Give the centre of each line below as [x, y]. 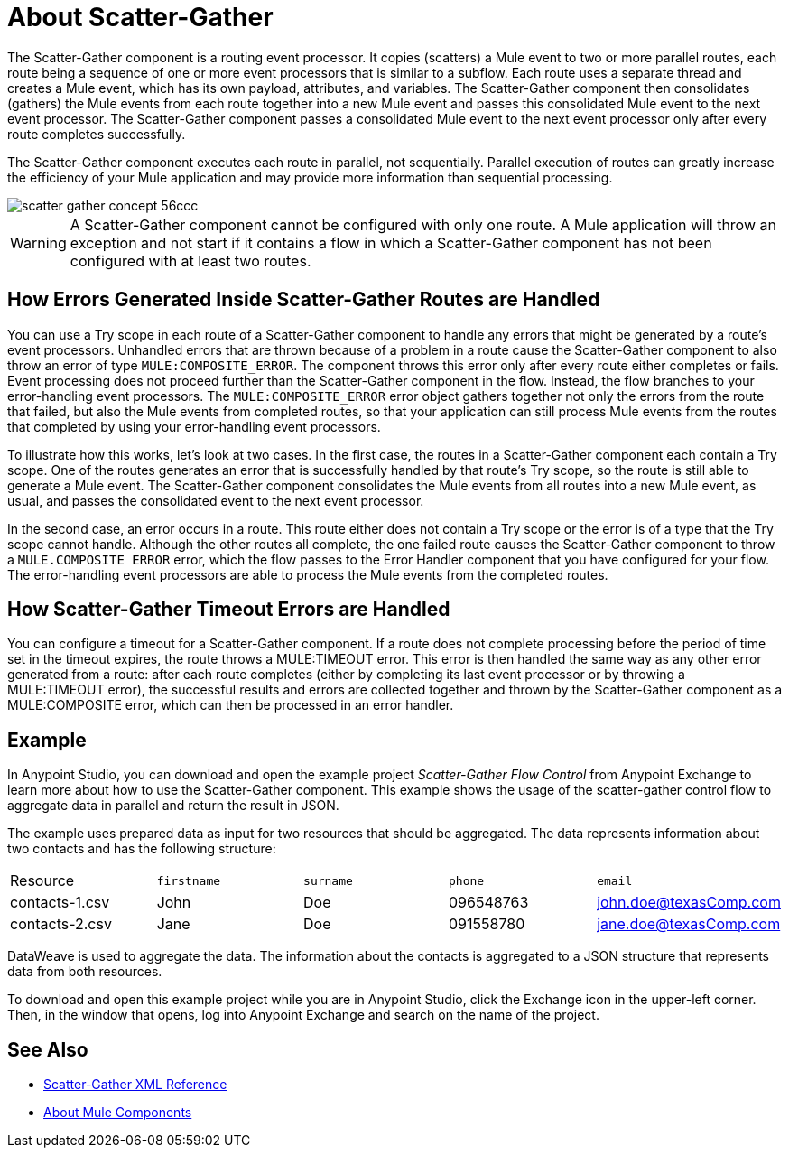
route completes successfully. [97, 134]
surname [328, 880]
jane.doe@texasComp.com [689, 924]
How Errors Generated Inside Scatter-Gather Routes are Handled [304, 300]
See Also [48, 1049]
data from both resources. [85, 972]
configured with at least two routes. [190, 261]
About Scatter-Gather [140, 17]
